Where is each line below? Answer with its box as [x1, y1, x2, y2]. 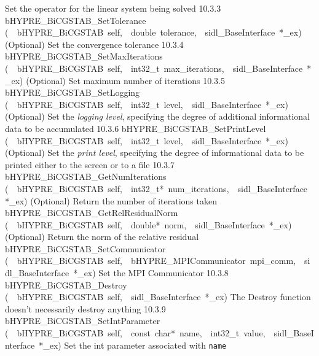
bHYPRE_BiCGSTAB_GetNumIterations [5, 170, 167, 183]
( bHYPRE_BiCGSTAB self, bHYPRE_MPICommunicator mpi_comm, [5, 254, 296, 267]
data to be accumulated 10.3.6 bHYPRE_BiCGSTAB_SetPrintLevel [5, 122, 266, 134]
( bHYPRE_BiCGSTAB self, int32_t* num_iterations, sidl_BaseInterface [5, 182, 308, 195]
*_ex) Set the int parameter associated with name [39, 338, 227, 351]
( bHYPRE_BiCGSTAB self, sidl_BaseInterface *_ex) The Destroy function [5, 290, 311, 303]
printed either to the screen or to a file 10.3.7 [5, 158, 175, 171]
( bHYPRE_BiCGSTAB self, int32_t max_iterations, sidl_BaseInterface [5, 61, 303, 74]
